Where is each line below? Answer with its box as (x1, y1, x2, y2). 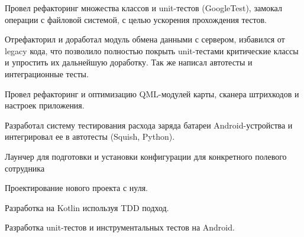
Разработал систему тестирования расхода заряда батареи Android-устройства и (5, 119, 293, 131)
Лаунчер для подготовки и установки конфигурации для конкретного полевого (5, 150, 287, 162)
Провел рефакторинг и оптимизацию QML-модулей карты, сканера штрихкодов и (5, 87, 299, 100)
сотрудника (5, 162, 45, 174)
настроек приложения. (5, 99, 85, 111)
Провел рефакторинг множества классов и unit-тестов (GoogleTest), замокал (5, 2, 282, 14)
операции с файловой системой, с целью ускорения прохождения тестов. (5, 13, 267, 25)
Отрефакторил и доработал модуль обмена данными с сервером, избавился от (5, 33, 285, 45)
